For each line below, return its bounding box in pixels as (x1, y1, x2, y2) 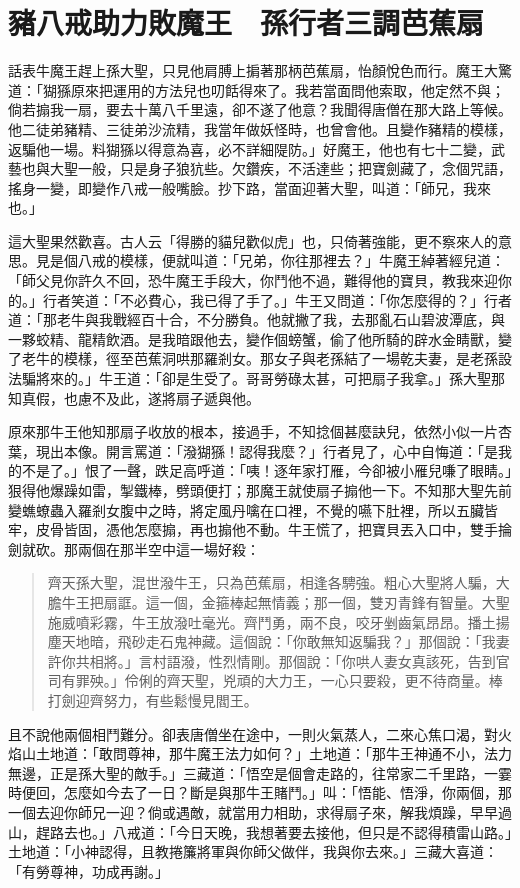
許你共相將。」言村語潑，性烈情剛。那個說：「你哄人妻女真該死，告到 (47, 650, 496, 671)
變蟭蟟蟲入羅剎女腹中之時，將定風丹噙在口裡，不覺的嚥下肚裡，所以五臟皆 (8, 499, 498, 520)
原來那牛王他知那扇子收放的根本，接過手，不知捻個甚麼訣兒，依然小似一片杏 (8, 421, 512, 442)
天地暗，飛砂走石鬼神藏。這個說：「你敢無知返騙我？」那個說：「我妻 (61, 631, 510, 652)
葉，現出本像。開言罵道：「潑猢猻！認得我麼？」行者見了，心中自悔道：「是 (8, 440, 498, 461)
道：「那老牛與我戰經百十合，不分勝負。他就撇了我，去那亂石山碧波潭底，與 (8, 309, 505, 330)
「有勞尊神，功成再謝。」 (8, 860, 169, 881)
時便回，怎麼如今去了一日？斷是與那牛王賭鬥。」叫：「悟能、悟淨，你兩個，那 (8, 782, 512, 803)
